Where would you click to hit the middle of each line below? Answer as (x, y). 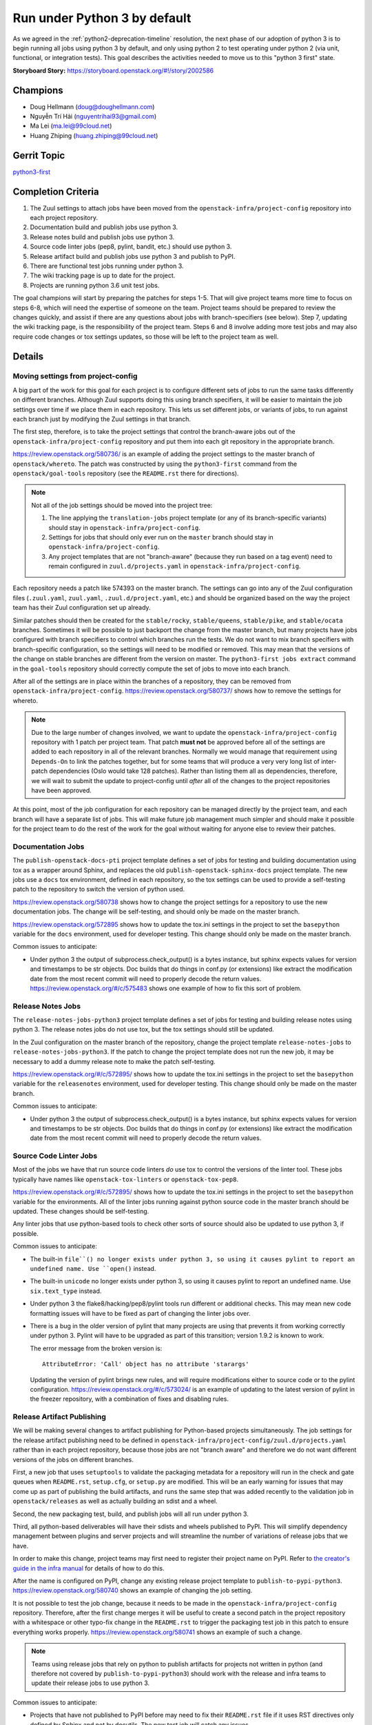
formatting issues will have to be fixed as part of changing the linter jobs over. (140, 1313)
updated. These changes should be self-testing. (81, 1212)
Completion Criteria (56, 191)
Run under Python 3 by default (102, 18)
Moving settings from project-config (75, 376)
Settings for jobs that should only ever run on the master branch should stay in (161, 537)
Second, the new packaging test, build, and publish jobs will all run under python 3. (131, 1514)
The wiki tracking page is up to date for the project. (103, 275)
